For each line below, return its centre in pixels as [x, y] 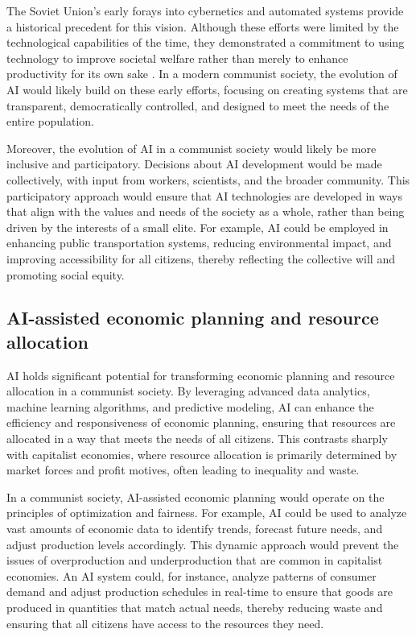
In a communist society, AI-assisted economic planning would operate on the [196, 496]
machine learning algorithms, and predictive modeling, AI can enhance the [190, 406]
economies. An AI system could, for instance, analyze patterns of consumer [192, 575]
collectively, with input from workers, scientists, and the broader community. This [208, 179]
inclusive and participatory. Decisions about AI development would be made [194, 164]
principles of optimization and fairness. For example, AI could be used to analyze [207, 513]
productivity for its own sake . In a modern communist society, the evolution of [202, 74]
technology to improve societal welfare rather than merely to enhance [177, 58]
